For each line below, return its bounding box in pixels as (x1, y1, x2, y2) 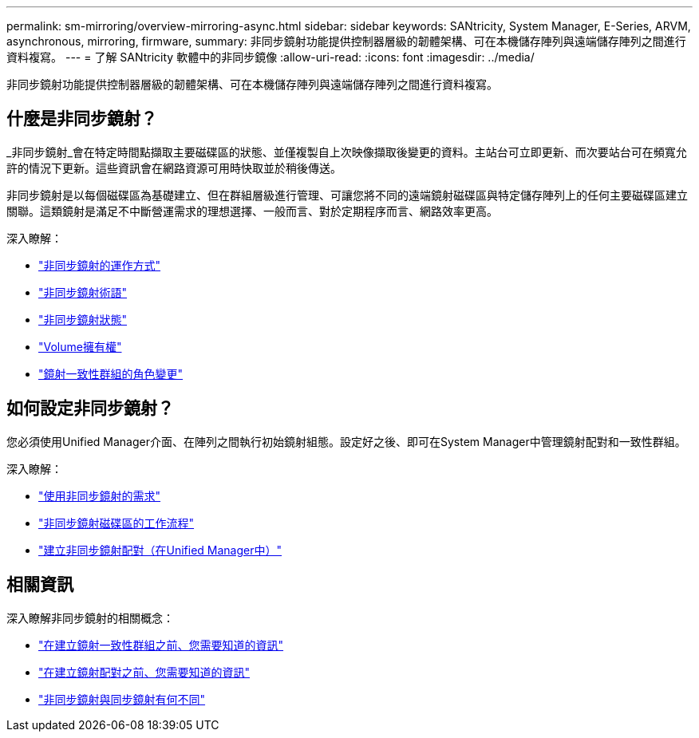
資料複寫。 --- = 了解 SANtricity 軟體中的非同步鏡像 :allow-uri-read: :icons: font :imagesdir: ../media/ (6, 50, 535, 64)
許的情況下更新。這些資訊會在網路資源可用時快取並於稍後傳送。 (6, 160, 342, 175)
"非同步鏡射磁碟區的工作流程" (38, 515, 195, 530)
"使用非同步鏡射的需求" (38, 488, 161, 503)
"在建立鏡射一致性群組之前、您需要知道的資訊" (38, 637, 284, 652)
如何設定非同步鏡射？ (6, 398, 174, 419)
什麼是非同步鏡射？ (6, 109, 157, 129)
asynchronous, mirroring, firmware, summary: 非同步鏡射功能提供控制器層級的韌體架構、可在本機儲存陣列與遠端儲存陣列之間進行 (6, 34, 686, 48)
